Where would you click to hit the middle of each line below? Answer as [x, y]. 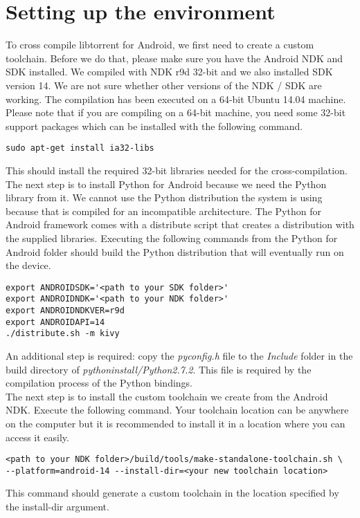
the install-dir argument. [57, 507]
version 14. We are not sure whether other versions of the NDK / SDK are [164, 85]
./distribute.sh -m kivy [63, 334]
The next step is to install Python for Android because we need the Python [166, 184]
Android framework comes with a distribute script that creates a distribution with [180, 224]
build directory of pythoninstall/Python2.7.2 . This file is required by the [159, 369]
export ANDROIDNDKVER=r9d [65, 311]
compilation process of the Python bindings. [99, 383]
